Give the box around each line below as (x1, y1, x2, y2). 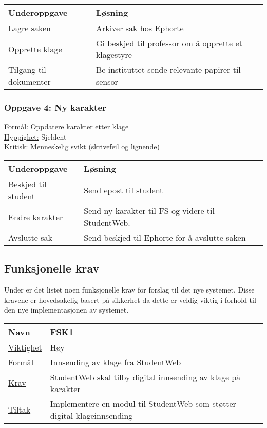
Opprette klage (8, 43, 62, 55)
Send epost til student (84, 184, 163, 196)
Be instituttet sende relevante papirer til (96, 64, 241, 75)
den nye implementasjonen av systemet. (4, 304, 129, 315)
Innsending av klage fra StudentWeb (50, 356, 181, 368)
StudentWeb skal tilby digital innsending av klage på (50, 371, 241, 383)
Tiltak (8, 403, 31, 416)
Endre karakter (8, 210, 63, 223)
